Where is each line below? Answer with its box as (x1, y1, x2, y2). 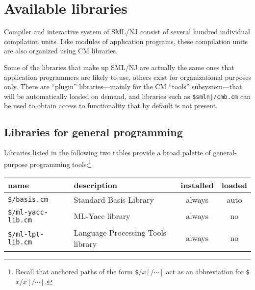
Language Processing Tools (74, 226, 167, 238)
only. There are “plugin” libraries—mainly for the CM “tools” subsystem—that (4, 81, 242, 92)
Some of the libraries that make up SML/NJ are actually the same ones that (4, 62, 234, 72)
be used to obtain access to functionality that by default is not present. (4, 100, 218, 111)
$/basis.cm (8, 195, 48, 204)
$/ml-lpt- (8, 230, 44, 238)
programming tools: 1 (29, 157, 92, 169)
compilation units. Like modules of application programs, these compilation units (4, 36, 248, 46)
